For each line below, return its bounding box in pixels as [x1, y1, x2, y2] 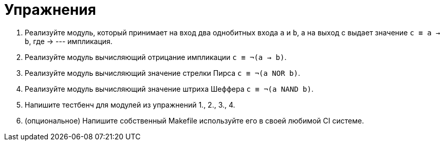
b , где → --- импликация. [25, 36, 113, 46]
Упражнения [4, 1, 96, 18]
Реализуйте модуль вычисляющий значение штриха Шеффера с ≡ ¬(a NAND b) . [25, 84, 313, 93]
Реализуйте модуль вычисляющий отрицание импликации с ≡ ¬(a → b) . [25, 52, 287, 61]
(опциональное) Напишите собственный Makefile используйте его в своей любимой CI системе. [25, 116, 364, 125]
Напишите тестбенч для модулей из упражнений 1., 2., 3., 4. [25, 100, 235, 109]
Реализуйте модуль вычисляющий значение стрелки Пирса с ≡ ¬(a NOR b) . [25, 68, 300, 77]
